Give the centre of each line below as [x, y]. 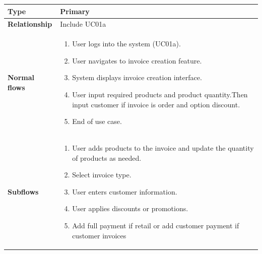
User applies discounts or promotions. [130, 208]
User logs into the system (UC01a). [126, 44]
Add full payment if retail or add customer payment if [156, 225]
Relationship [30, 24]
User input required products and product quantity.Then [160, 94]
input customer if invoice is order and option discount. [156, 104]
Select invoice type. [102, 175]
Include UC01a [83, 24]
